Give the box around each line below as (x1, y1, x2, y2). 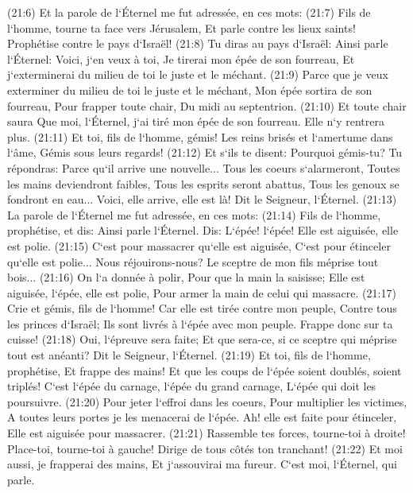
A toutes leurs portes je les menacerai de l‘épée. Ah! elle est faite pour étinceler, (7, 409, 397, 425)
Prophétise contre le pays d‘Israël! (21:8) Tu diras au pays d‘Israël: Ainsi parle (7, 35, 388, 52)
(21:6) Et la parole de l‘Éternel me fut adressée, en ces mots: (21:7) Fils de (7, 4, 371, 20)
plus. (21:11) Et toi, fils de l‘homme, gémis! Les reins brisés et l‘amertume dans (7, 128, 393, 145)
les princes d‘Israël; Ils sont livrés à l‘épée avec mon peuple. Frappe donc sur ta (7, 315, 393, 332)
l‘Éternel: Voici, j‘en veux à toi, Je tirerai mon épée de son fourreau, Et (7, 50, 355, 67)
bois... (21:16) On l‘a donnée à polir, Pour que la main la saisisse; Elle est (7, 269, 365, 285)
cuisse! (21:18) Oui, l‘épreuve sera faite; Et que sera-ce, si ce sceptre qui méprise (7, 331, 397, 347)
